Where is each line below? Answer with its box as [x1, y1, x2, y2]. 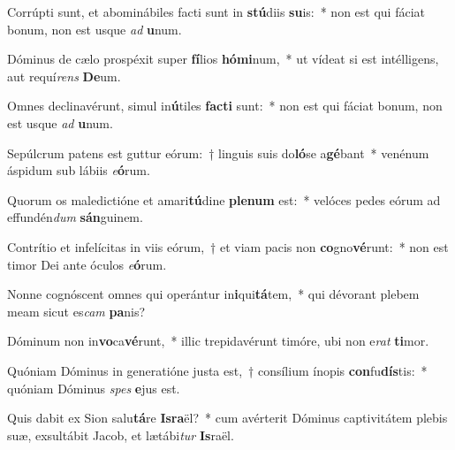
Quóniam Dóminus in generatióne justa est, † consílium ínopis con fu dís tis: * [7, 361, 428, 379]
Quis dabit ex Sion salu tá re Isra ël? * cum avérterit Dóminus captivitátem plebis [7, 408, 448, 427]
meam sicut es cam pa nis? [7, 301, 146, 320]
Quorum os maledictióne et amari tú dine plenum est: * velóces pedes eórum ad [7, 190, 441, 209]
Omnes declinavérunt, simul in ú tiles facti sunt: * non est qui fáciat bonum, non [7, 96, 443, 115]
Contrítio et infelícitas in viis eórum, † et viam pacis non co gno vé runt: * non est [7, 237, 449, 256]
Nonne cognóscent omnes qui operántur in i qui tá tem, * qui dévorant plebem [7, 285, 420, 303]
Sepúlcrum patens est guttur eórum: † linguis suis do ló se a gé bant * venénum [7, 143, 429, 162]
